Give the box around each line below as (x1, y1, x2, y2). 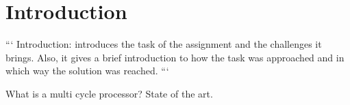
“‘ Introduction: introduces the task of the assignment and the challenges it (5, 37, 322, 51)
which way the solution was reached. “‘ (5, 63, 169, 78)
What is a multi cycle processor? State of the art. (5, 86, 213, 100)
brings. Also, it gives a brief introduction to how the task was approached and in (5, 50, 345, 64)
